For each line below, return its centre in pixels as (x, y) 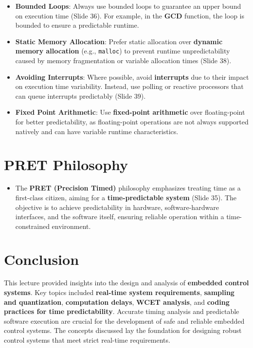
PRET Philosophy (66, 165)
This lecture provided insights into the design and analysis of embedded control (126, 283)
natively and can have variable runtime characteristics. (97, 131)
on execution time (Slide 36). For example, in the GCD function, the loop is (130, 15)
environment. (71, 226)
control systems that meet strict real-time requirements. (87, 339)
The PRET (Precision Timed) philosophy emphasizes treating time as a (128, 188)
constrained (32, 226)
